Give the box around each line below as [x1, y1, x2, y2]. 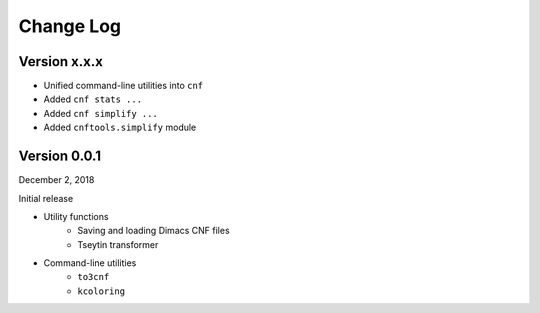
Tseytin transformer [77, 238, 159, 250]
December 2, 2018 [18, 174, 95, 186]
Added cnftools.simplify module [43, 121, 197, 134]
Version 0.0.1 [18, 148, 102, 165]
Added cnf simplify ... [43, 107, 159, 119]
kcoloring [77, 285, 125, 297]
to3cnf [77, 271, 110, 283]
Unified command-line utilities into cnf [43, 80, 204, 92]
